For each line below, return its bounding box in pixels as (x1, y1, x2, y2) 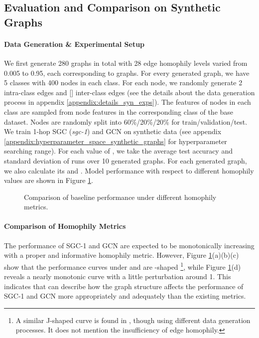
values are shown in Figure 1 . (4, 175, 93, 185)
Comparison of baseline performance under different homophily (24, 191, 217, 202)
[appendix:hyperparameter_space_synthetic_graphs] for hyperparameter (4, 136, 227, 146)
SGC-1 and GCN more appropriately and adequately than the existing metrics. (4, 291, 246, 301)
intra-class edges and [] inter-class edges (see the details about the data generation (4, 87, 255, 97)
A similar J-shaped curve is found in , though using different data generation (15, 315, 251, 325)
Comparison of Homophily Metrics (4, 221, 126, 231)
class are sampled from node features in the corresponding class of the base (4, 106, 234, 117)
